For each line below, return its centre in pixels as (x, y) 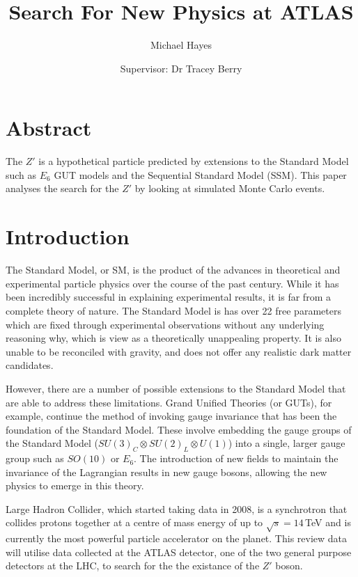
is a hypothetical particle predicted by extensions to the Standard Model (194, 161)
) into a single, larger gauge (287, 443)
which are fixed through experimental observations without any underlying (165, 324)
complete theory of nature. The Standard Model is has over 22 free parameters (173, 310)
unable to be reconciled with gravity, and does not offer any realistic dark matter (179, 351)
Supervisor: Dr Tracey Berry (181, 68)
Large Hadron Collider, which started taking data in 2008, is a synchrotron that (177, 508)
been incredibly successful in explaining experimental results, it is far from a (168, 297)
